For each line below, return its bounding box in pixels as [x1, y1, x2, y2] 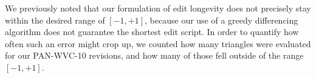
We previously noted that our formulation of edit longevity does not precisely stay [5, 2, 311, 14]
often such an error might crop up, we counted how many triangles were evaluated [5, 37, 311, 50]
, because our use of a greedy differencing [145, 13, 298, 26]
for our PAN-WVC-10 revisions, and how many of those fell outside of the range [5, 49, 304, 62]
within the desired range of [5, 13, 105, 26]
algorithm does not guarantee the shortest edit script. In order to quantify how [5, 25, 299, 38]
